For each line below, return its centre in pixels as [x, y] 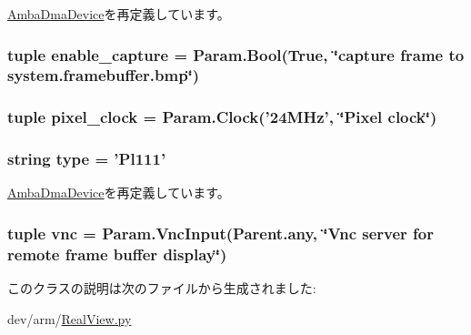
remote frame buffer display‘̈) [117, 254]
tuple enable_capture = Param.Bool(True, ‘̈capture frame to [236, 54]
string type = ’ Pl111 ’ [87, 159]
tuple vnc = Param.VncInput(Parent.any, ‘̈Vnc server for [221, 233]
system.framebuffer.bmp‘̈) [104, 75]
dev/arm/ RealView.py [70, 318]
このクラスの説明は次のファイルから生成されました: [162, 288]
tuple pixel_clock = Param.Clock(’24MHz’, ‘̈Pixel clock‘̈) [222, 117]
